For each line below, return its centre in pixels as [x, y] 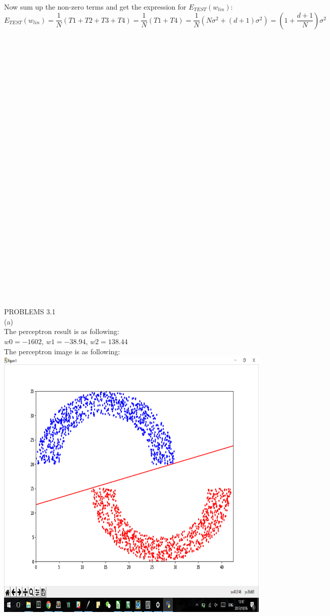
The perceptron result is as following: [62, 331]
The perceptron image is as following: [62, 351]
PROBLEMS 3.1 [30, 312]
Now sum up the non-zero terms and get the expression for [95, 7]
